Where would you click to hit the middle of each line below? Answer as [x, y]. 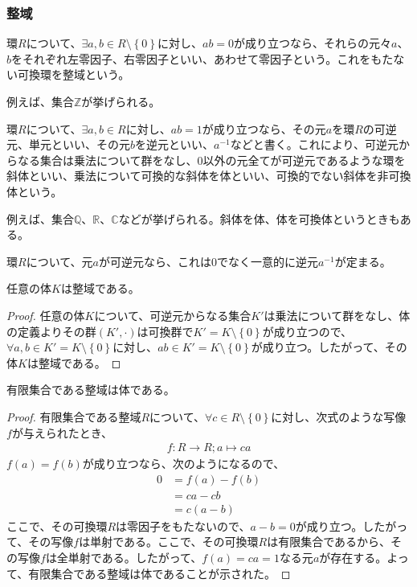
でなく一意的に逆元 [267, 261]
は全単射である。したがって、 [124, 557]
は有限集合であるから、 [329, 542]
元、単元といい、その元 [68, 144]
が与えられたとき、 [62, 432]
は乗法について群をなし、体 [337, 315]
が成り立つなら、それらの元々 [313, 43]
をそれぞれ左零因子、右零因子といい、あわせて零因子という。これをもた [202, 58]
